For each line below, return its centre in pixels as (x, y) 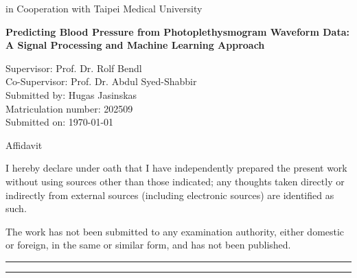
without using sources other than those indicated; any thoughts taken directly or (175, 181)
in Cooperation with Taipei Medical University (104, 8)
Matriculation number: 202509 (69, 108)
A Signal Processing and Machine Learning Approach (135, 45)
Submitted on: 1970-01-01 (60, 122)
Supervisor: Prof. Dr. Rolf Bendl (74, 68)
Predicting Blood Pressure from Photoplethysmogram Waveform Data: (177, 31)
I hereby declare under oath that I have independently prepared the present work (176, 168)
